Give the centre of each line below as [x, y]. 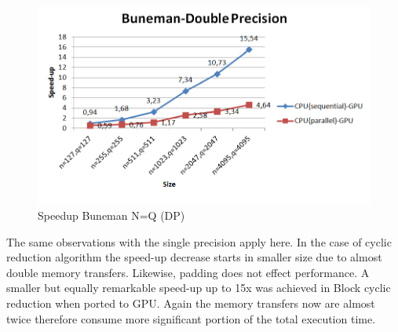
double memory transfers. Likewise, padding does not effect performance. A [188, 272]
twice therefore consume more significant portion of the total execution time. [191, 318]
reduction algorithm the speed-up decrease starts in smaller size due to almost [194, 257]
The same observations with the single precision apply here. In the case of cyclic [199, 241]
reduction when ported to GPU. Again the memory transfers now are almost [191, 303]
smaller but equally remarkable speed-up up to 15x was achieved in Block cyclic [199, 288]
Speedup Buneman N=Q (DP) [111, 215]
